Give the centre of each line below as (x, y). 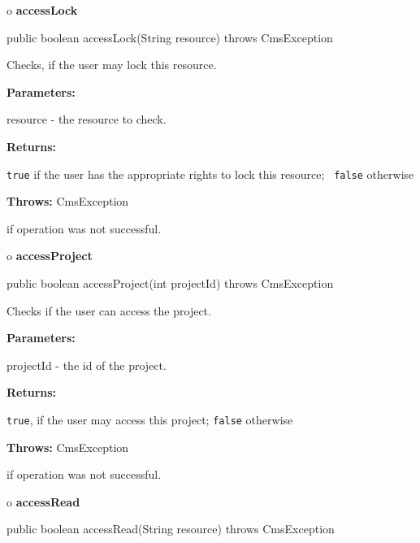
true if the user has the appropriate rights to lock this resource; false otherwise (210, 174)
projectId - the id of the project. (87, 365)
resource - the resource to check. (87, 119)
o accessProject (50, 256)
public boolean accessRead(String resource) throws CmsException (171, 529)
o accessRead (43, 501)
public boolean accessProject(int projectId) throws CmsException (170, 283)
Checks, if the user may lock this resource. (112, 65)
